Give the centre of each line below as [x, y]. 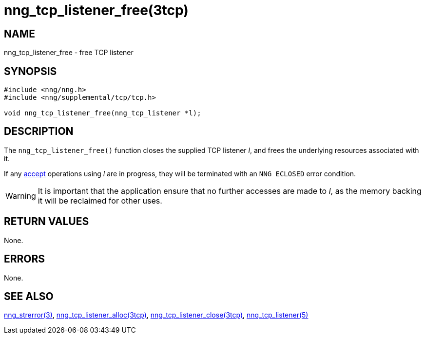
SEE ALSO [29, 296]
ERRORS [25, 259]
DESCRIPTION [39, 131]
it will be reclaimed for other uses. [100, 200]
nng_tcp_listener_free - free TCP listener [69, 53]
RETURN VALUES [47, 222]
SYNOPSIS [30, 71]
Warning [21, 196]
